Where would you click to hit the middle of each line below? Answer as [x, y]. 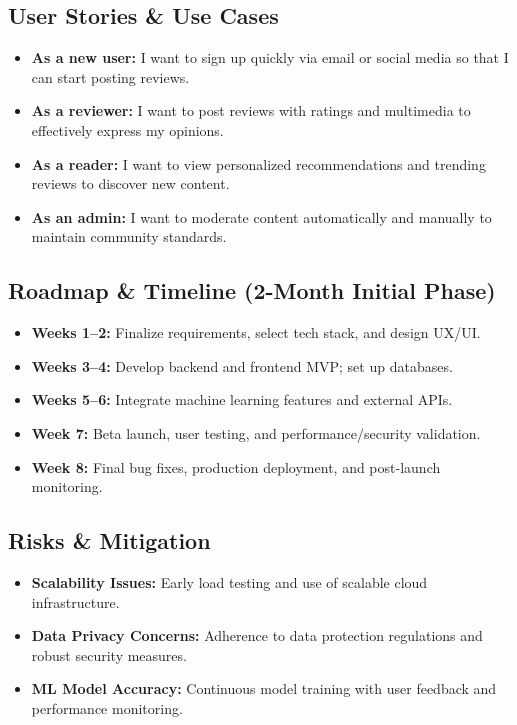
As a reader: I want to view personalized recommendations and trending [258, 163]
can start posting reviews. [110, 76]
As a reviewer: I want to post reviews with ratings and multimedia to [251, 110]
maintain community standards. [129, 236]
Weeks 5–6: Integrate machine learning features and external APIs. [242, 399]
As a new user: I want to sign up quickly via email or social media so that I [270, 57]
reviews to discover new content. [130, 183]
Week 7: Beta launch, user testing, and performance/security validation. [256, 432]
